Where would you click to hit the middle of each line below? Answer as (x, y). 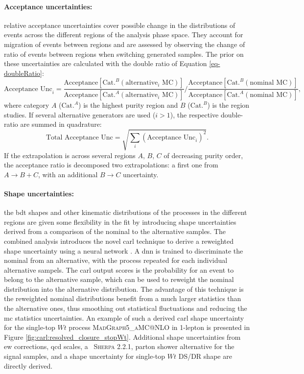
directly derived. (28, 365)
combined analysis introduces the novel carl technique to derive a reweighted (119, 241)
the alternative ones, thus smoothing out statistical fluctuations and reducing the (126, 308)
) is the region (228, 105)
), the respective (194, 114)
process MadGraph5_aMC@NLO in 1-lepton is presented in (159, 327)
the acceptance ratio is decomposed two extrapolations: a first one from (111, 165)
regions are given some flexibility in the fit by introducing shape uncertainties (120, 222)
